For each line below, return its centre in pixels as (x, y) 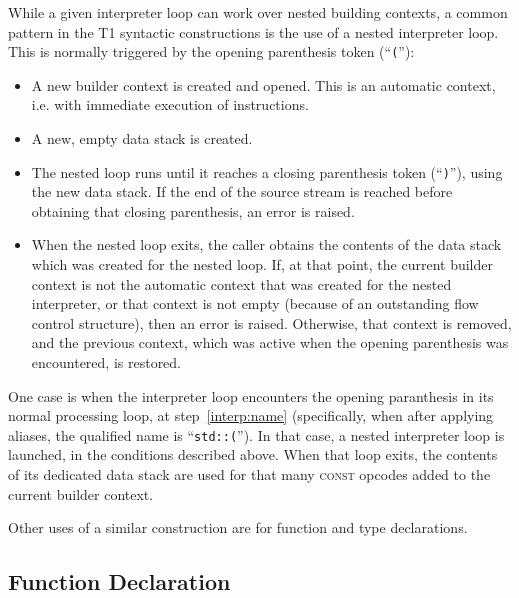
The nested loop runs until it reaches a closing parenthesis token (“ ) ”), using (267, 171)
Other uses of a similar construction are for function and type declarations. (238, 527)
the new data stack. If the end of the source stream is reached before (242, 191)
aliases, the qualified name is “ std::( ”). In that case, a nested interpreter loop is (256, 434)
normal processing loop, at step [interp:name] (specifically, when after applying (251, 415)
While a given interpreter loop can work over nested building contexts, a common (258, 12)
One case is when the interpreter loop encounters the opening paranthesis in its (251, 395)
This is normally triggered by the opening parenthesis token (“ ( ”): (211, 51)
